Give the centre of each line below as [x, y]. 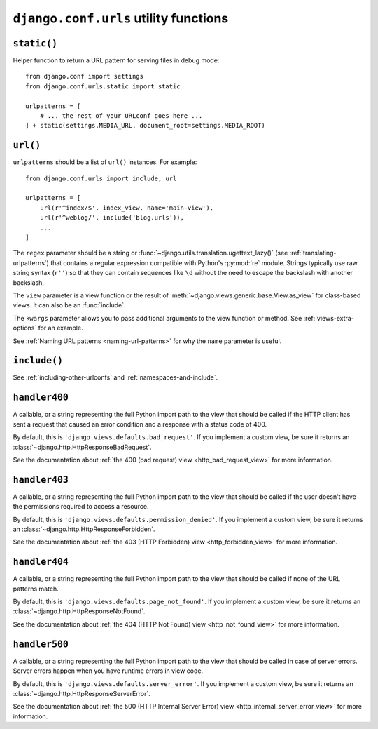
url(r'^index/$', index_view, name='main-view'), [126, 208]
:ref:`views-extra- [329, 318]
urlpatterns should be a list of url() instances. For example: [105, 162]
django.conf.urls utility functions [121, 18]
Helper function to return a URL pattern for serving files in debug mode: [116, 60]
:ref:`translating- [313, 253]
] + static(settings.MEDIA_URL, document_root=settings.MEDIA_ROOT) [145, 126]
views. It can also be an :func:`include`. [69, 305]
